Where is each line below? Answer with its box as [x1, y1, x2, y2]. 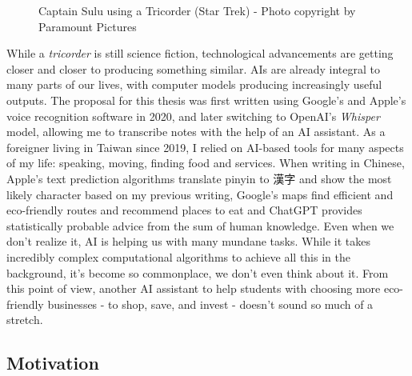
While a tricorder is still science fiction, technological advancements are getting [6, 45, 394, 62]
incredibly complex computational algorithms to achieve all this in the [6, 248, 350, 265]
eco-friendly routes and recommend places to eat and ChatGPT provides [6, 202, 362, 218]
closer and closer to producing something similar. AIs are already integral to [6, 60, 380, 77]
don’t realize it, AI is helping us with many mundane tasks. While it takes [6, 233, 371, 250]
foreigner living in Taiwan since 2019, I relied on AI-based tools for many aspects [6, 138, 404, 155]
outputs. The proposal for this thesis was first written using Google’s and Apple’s [6, 91, 406, 108]
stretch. [6, 311, 43, 328]
